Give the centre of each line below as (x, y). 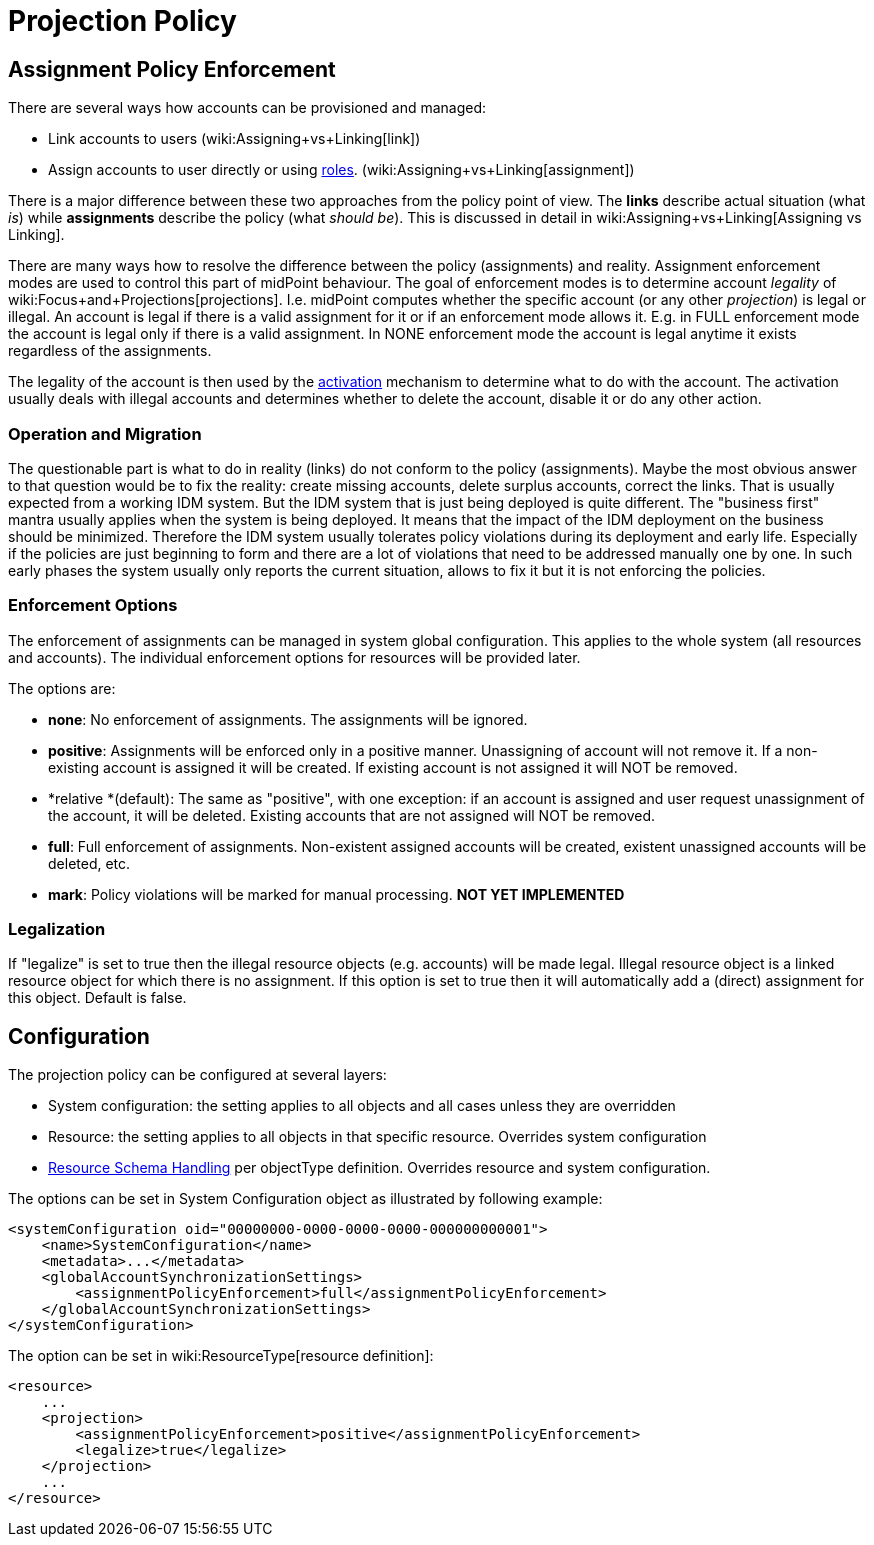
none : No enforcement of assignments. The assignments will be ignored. (288, 719)
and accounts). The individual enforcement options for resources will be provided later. (294, 657)
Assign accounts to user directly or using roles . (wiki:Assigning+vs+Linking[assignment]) (341, 170)
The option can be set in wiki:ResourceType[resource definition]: (221, 1356)
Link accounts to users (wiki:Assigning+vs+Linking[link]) (234, 139)
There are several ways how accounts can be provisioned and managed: (247, 108)
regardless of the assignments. (110, 351)
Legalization (57, 929)
